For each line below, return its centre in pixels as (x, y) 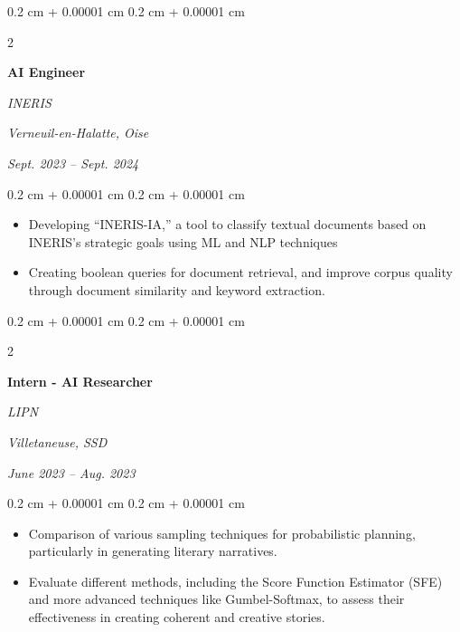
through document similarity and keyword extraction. (177, 289)
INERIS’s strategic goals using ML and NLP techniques (183, 241)
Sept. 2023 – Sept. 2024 (73, 163)
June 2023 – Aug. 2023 (71, 472)
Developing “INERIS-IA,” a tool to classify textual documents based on (227, 224)
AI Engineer (47, 72)
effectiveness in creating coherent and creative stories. (177, 617)
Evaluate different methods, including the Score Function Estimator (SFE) (235, 581)
